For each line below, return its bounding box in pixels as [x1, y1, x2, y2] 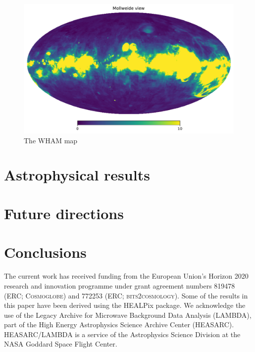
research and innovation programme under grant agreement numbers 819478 [4, 280, 235, 291]
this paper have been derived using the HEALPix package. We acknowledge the [4, 300, 246, 310]
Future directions [4, 203, 124, 224]
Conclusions [4, 242, 87, 262]
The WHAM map [24, 135, 78, 145]
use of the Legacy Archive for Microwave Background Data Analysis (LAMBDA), [4, 309, 252, 320]
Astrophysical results [4, 164, 150, 184]
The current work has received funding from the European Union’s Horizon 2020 [4, 271, 249, 281]
